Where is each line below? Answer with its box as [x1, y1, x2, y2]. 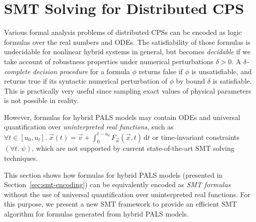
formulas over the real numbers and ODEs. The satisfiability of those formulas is [4, 36, 251, 47]
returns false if [139, 66, 183, 76]
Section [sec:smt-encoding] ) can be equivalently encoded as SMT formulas [4, 179, 231, 190]
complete [4, 66, 30, 76]
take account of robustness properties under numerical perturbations [4, 56, 214, 66]
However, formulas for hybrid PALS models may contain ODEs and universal [4, 111, 241, 122]
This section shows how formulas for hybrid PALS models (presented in [4, 169, 223, 180]
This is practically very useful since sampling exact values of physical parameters [4, 85, 252, 96]
